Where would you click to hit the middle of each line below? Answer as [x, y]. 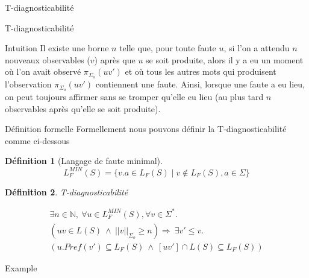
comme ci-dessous [37, 140]
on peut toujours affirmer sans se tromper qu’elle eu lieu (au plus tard [134, 97]
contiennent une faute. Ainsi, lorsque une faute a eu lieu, [200, 84]
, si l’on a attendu [257, 48]
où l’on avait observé [43, 71]
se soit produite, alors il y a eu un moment [225, 59]
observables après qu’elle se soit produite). [83, 108]
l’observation [28, 84]
